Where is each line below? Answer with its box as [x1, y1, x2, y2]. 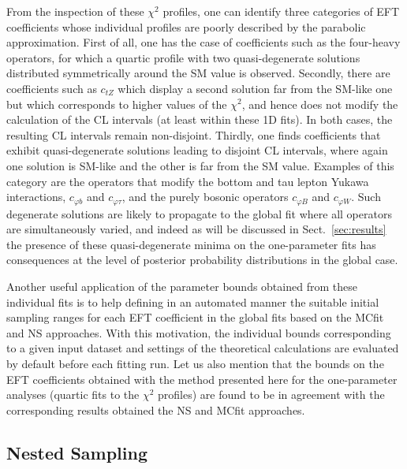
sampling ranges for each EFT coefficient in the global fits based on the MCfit [6, 309, 384, 326]
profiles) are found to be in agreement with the [158, 386, 385, 403]
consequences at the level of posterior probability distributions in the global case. [6, 251, 398, 268]
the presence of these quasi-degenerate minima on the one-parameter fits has [6, 236, 376, 252]
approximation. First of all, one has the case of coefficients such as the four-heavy [6, 34, 401, 50]
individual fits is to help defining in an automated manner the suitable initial [6, 293, 379, 310]
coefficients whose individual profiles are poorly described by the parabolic [6, 18, 366, 35]
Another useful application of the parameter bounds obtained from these [6, 277, 357, 294]
